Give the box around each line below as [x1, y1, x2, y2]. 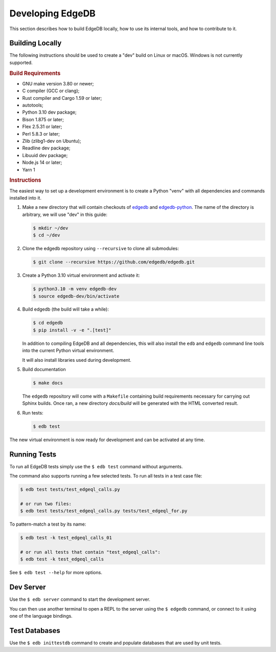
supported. [9, 59, 33, 66]
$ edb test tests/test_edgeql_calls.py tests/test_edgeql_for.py [20, 508, 188, 514]
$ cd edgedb [33, 320, 63, 326]
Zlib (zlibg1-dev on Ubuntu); [22, 138, 81, 144]
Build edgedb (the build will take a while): [22, 306, 109, 312]
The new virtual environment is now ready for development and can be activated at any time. [9, 437, 205, 443]
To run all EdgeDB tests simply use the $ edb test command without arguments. [9, 463, 183, 469]
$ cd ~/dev [33, 232, 60, 238]
